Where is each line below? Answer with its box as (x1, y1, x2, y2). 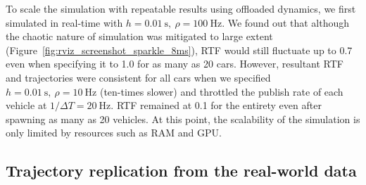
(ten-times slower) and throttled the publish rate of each (99, 84, 343, 98)
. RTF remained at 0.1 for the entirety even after (111, 98, 322, 113)
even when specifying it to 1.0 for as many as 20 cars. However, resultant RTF (6, 56, 343, 71)
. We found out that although (222, 15, 350, 30)
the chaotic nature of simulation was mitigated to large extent (6, 29, 273, 44)
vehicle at (6, 98, 47, 113)
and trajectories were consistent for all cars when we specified (6, 70, 271, 84)
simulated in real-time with (6, 15, 123, 30)
